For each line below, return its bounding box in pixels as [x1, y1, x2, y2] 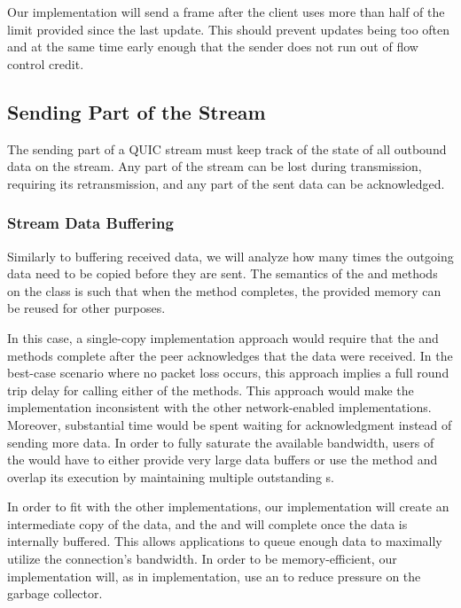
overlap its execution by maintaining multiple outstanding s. [7, 467, 334, 486]
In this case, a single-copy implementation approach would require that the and [7, 328, 439, 347]
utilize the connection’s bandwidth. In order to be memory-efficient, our [7, 550, 397, 568]
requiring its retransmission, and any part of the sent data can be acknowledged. [7, 174, 445, 192]
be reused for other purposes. [7, 299, 166, 317]
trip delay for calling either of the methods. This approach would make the [7, 380, 414, 399]
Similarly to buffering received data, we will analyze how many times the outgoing [7, 246, 454, 265]
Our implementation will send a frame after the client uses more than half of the [7, 3, 445, 20]
